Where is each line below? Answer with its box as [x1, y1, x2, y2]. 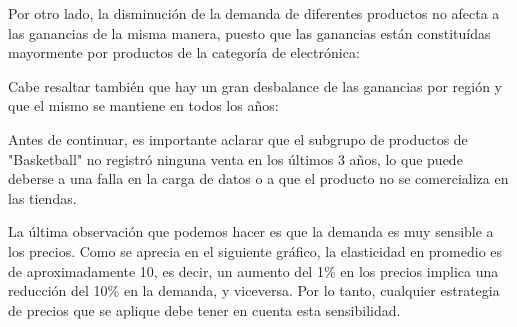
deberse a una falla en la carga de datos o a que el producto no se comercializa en [8, 168, 509, 189]
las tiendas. [8, 187, 77, 208]
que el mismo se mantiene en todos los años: [8, 95, 279, 116]
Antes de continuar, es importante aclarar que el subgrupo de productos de [8, 128, 468, 149]
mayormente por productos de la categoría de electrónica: [8, 42, 360, 63]
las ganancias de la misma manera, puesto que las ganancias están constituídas [8, 22, 491, 43]
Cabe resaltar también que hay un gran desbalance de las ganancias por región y [8, 75, 503, 96]
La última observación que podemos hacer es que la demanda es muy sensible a [8, 221, 494, 242]
